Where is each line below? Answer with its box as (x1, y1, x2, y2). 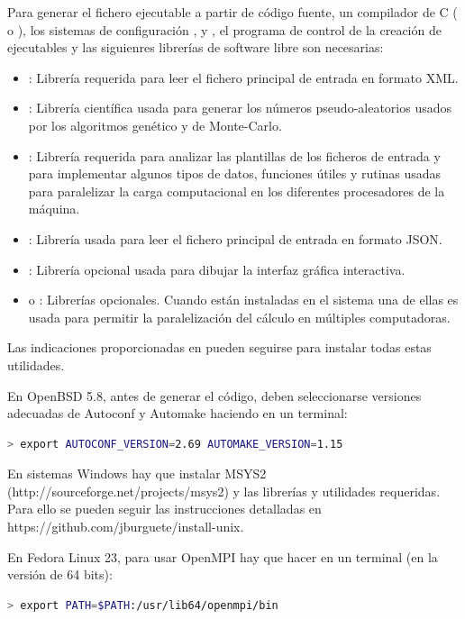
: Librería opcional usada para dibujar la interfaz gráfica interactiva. (28, 259, 406, 278)
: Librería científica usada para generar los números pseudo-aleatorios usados (28, 98, 452, 117)
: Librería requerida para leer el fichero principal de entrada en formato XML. (28, 68, 459, 86)
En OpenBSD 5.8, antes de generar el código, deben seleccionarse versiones (7, 386, 422, 405)
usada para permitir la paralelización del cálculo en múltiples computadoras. (28, 307, 451, 326)
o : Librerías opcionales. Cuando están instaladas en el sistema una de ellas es (28, 290, 459, 309)
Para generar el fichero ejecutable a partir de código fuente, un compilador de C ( (7, 3, 458, 21)
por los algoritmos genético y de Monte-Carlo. (28, 115, 282, 134)
